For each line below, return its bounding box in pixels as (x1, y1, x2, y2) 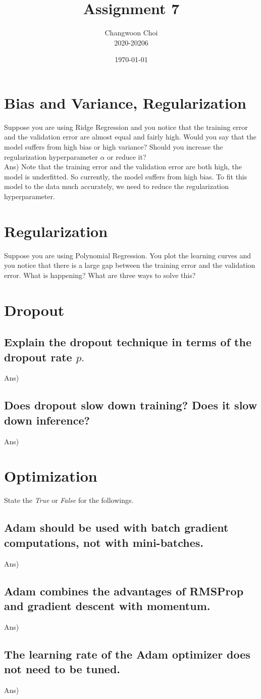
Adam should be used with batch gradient (4, 520, 229, 535)
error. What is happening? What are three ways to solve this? (4, 269, 196, 280)
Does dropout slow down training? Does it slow (4, 397, 257, 413)
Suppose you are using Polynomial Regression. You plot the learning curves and (4, 250, 251, 260)
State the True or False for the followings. (4, 495, 134, 505)
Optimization (4, 465, 97, 486)
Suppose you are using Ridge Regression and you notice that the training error (4, 121, 248, 132)
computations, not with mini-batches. (4, 534, 203, 550)
